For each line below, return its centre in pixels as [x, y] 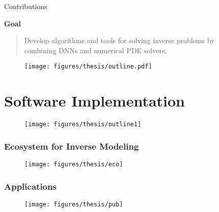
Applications [30, 186]
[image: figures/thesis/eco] [74, 165]
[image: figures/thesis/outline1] [83, 125]
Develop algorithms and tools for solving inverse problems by [119, 40]
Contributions [26, 6]
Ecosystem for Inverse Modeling [72, 146]
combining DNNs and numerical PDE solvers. [95, 50]
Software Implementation [95, 101]
